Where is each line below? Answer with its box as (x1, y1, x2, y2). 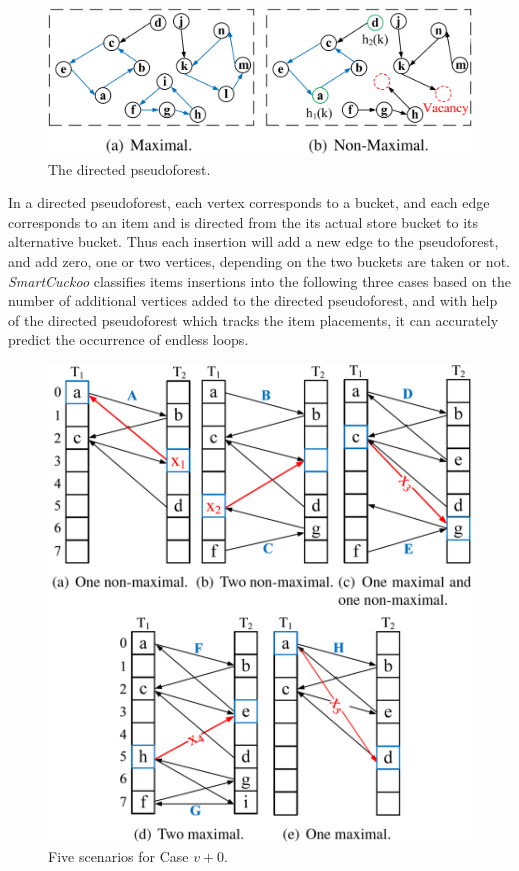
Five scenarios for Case (48, 845, 189, 866)
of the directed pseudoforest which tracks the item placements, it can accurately (8, 309, 499, 330)
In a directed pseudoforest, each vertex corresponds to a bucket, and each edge (8, 192, 490, 213)
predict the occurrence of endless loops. (8, 329, 249, 350)
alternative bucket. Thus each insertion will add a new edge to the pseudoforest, (8, 231, 499, 252)
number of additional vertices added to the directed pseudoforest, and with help (8, 290, 498, 311)
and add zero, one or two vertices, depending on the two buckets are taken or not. (8, 250, 510, 271)
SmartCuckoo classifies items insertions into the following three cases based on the (8, 270, 511, 291)
